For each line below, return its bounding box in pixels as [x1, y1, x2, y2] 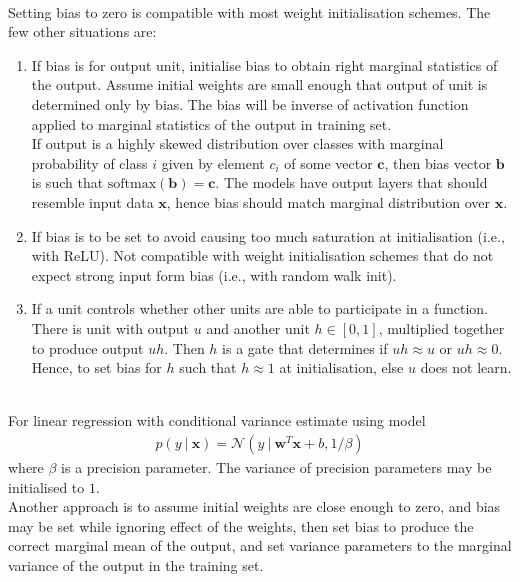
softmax [107, 177, 157, 192]
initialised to [8, 476, 85, 497]
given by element [161, 152, 265, 173]
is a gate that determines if [222, 337, 388, 358]
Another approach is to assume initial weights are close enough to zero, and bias [8, 496, 501, 517]
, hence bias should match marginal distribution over [166, 191, 490, 212]
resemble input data [31, 191, 154, 212]
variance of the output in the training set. [8, 554, 264, 575]
